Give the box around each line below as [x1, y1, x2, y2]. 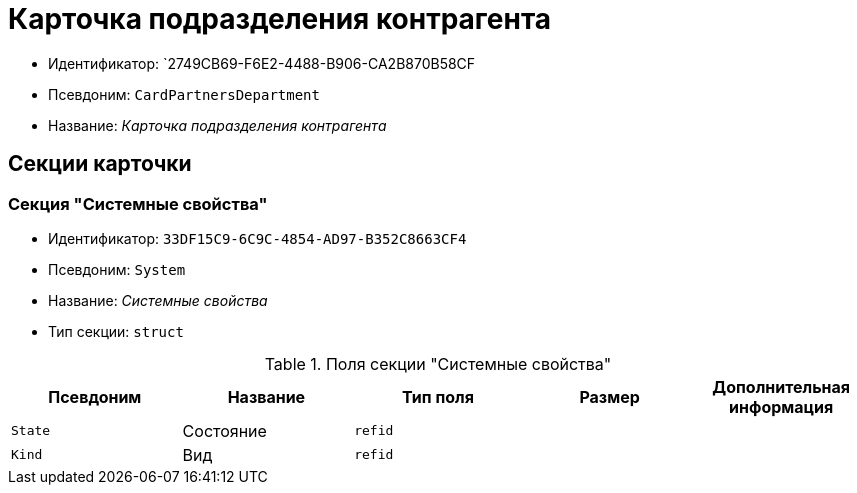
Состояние [182, 420, 267, 441]
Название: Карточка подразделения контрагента [48, 116, 387, 134]
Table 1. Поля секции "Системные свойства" [264, 353, 612, 374]
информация [729, 396, 834, 417]
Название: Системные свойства [48, 291, 268, 309]
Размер [579, 386, 640, 407]
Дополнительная [712, 376, 851, 397]
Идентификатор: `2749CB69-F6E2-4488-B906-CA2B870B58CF [48, 54, 476, 72]
